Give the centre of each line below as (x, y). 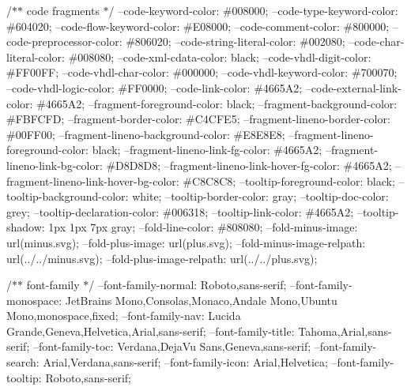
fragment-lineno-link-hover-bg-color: (93, 180)
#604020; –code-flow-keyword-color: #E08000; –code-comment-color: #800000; (198, 26)
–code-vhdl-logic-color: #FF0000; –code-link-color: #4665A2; (155, 87)
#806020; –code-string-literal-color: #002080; (236, 41)
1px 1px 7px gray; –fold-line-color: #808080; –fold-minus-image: (203, 227)
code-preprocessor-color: (64, 41)
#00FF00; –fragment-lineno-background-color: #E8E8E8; (146, 134)
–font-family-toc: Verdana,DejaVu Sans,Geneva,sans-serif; (172, 346)
